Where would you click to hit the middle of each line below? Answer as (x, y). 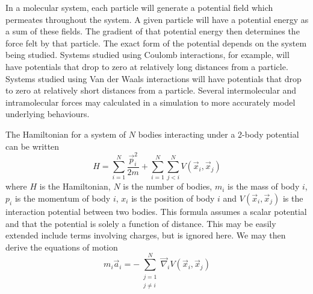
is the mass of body (264, 186)
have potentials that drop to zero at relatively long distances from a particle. (147, 66)
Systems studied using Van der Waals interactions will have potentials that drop (153, 78)
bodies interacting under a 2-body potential (218, 134)
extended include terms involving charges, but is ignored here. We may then (146, 235)
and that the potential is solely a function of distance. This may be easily (141, 223)
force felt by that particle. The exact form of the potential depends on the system (156, 43)
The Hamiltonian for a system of (66, 134)
